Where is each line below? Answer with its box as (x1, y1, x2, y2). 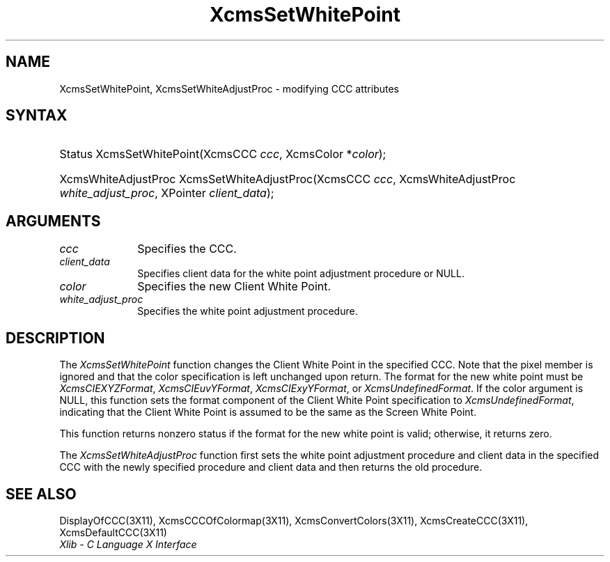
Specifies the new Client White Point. (137, 279, 331, 294)
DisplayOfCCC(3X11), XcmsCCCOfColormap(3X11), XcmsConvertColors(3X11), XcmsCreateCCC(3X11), (59, 514, 529, 526)
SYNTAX (6, 107, 68, 125)
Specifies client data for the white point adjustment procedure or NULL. (137, 267, 464, 280)
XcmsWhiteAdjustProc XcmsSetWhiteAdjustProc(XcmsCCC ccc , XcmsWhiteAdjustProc (59, 172, 516, 187)
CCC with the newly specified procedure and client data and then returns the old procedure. (59, 461, 483, 474)
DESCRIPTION (6, 329, 105, 347)
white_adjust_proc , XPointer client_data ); (59, 186, 274, 201)
